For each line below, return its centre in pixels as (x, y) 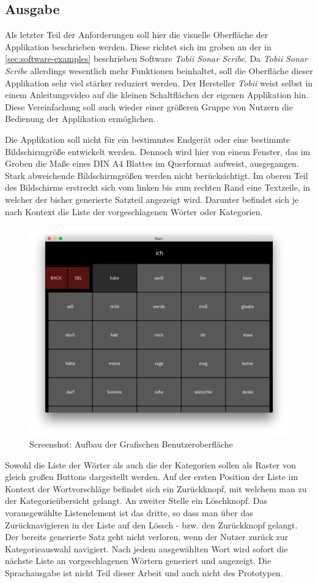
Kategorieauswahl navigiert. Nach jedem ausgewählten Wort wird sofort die (146, 548)
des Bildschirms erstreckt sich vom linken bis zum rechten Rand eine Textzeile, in (158, 187)
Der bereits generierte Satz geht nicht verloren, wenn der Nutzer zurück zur (147, 537)
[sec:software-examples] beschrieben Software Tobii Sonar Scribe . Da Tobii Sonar (156, 59)
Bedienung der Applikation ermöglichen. (80, 119)
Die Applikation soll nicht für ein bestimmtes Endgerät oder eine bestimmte (148, 139)
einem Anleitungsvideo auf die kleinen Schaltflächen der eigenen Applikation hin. (157, 95)
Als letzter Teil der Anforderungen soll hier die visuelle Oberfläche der (137, 35)
